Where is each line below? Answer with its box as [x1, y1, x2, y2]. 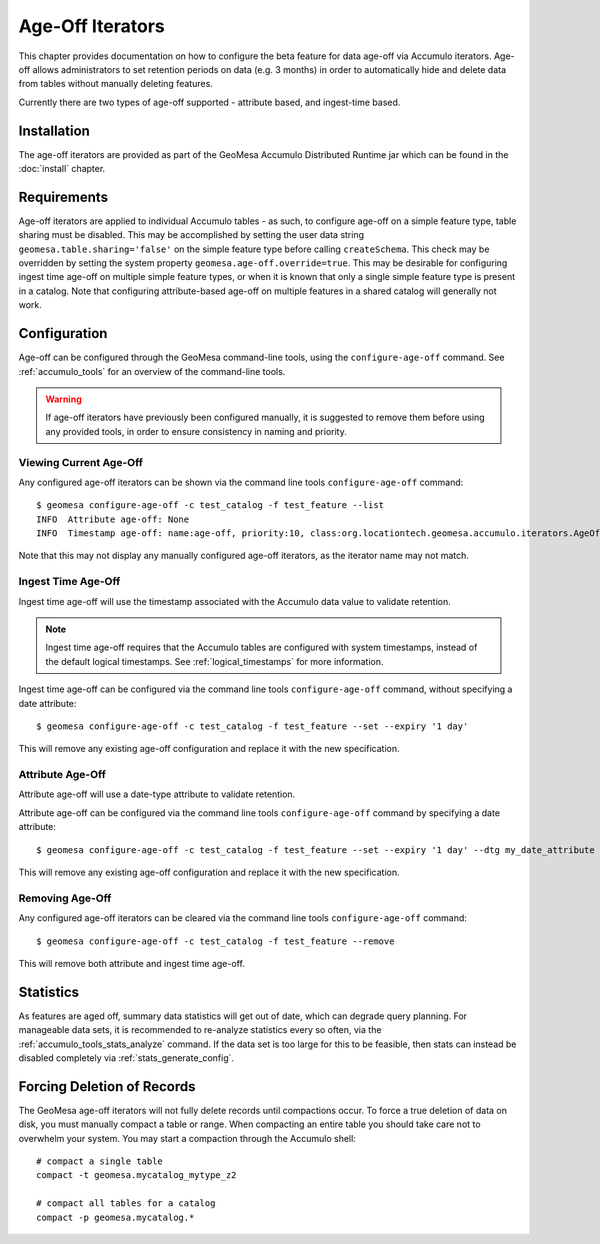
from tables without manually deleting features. [18, 78, 214, 90]
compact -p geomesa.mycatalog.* [36, 1211, 195, 1223]
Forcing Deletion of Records [18, 1078, 196, 1095]
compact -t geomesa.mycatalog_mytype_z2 [36, 1170, 237, 1181]
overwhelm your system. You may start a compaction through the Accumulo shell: [18, 1132, 357, 1144]
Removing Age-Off [18, 891, 112, 905]
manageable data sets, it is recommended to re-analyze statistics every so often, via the [18, 1024, 382, 1036]
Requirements [18, 188, 109, 205]
